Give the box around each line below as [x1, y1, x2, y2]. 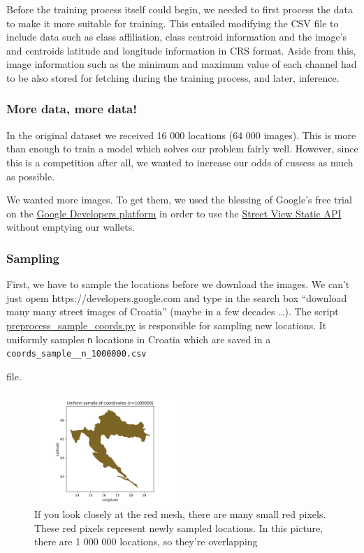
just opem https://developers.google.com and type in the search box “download [6, 290, 347, 305]
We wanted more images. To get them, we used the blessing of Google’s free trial [6, 192, 352, 207]
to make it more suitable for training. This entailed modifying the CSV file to [6, 15, 339, 30]
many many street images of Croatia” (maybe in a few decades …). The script [6, 304, 339, 319]
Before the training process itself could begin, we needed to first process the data [6, 2, 353, 16]
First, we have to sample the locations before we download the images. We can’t [6, 277, 350, 292]
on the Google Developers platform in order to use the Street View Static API [6, 206, 342, 220]
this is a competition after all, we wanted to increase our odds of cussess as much [6, 155, 354, 169]
